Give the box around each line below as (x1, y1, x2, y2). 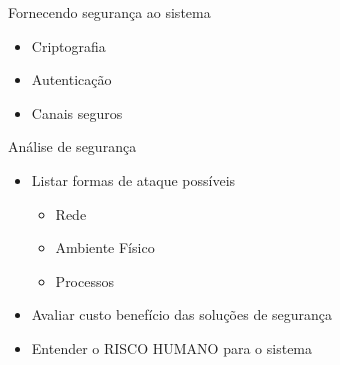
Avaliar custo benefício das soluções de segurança (31, 304, 333, 325)
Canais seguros (31, 102, 123, 123)
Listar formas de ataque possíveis (31, 169, 236, 190)
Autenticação (31, 69, 112, 90)
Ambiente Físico (55, 237, 155, 258)
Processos (55, 270, 114, 291)
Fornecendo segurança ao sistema (8, 2, 211, 22)
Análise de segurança (8, 136, 137, 157)
